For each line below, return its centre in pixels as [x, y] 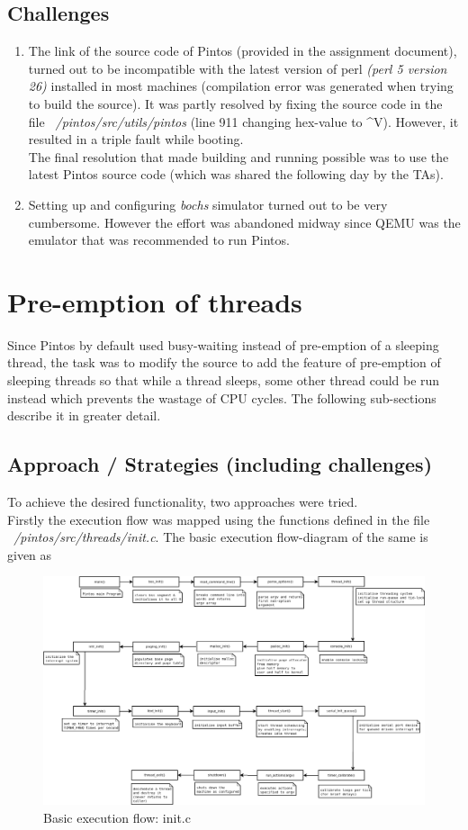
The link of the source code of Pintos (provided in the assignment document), [243, 51]
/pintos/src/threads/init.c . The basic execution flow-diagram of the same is [221, 537]
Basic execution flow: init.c [117, 817]
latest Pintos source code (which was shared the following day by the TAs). [236, 174]
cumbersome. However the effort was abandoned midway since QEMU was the [244, 222]
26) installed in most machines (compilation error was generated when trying [241, 86]
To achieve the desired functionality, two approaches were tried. [183, 502]
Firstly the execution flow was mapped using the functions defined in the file [219, 519]
